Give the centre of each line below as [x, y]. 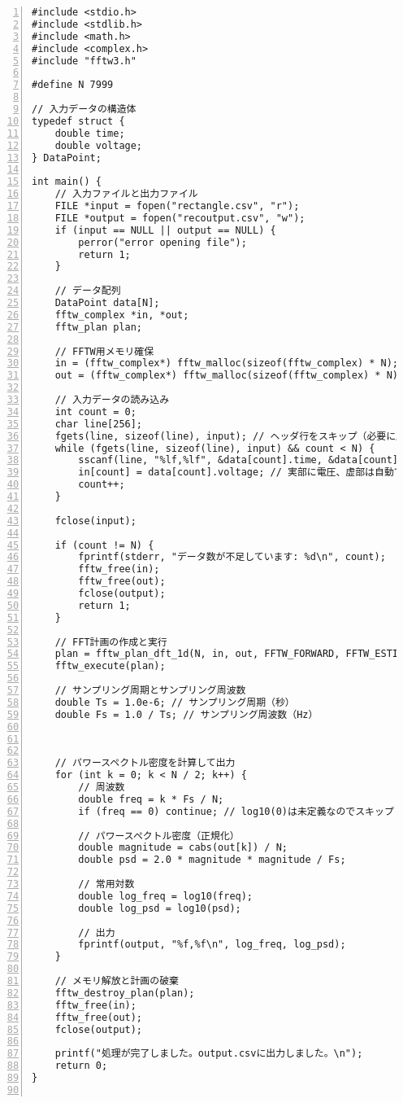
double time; [90, 133]
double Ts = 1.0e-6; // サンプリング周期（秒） [175, 702]
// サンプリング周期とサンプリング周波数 [150, 690]
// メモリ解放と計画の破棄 [117, 981]
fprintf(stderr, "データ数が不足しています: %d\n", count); [232, 557]
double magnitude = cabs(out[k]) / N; [183, 848]
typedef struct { [78, 121]
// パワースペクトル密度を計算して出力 [145, 763]
